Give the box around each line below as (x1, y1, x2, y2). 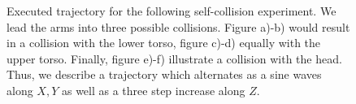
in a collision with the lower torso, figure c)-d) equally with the (7, 34, 321, 51)
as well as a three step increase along (61, 81, 245, 98)
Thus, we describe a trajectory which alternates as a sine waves (7, 66, 322, 83)
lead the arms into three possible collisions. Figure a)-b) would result (7, 18, 350, 35)
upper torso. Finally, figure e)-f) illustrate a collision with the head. (7, 50, 342, 67)
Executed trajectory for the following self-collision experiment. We (7, 2, 336, 19)
